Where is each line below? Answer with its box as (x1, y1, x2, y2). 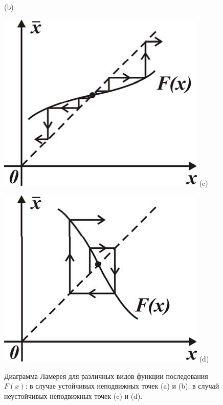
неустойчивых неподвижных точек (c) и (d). (4, 390, 143, 401)
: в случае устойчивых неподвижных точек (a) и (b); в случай (25, 380, 219, 391)
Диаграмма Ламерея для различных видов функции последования (4, 370, 208, 381)
